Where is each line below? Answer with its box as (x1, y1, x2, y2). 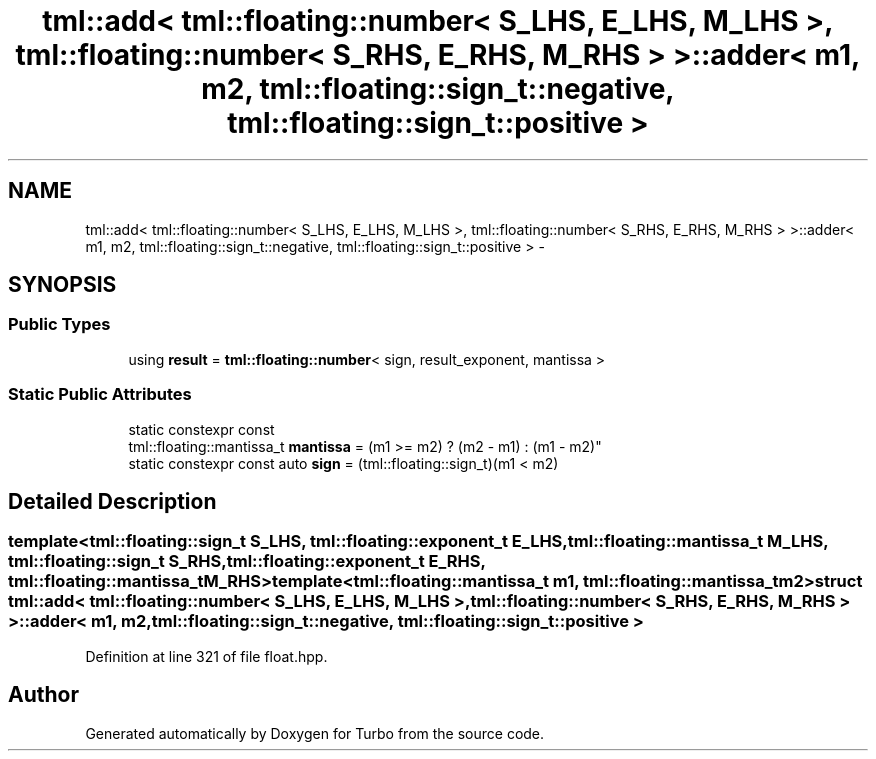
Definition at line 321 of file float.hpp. (85, 647, 328, 665)
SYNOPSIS (8, 272, 117, 298)
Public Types (8, 314, 111, 335)
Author (8, 682, 79, 708)
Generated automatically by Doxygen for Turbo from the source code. (85, 724, 545, 742)
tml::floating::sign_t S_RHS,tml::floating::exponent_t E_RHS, (8, 551, 486, 572)
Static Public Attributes (8, 384, 192, 405)
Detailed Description (8, 488, 217, 514)
